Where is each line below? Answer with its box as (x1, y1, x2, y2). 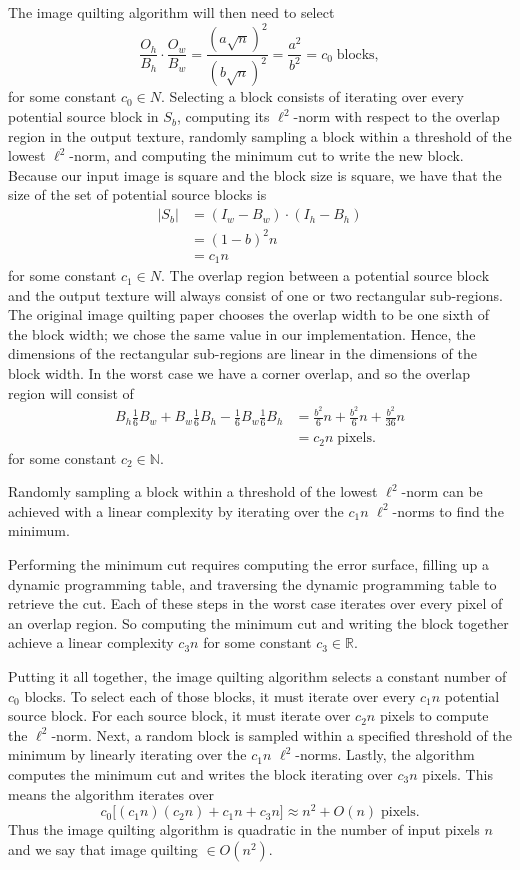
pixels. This (422, 763, 493, 784)
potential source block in (8, 106, 159, 127)
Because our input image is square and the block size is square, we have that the (8, 164, 502, 185)
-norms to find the (392, 500, 504, 521)
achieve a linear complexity (8, 632, 174, 653)
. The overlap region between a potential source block (161, 265, 490, 286)
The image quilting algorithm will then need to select (8, 2, 335, 22)
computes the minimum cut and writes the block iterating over (8, 763, 393, 784)
